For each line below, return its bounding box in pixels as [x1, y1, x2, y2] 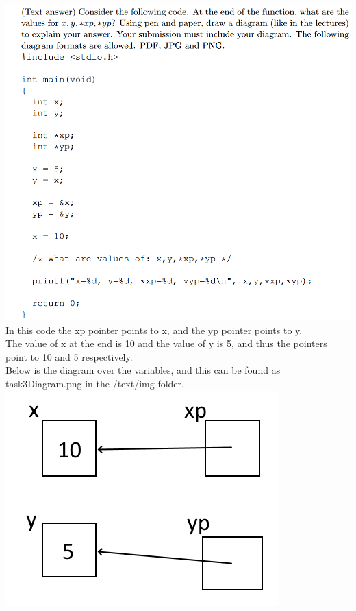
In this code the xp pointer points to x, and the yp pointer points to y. [5, 322, 303, 337]
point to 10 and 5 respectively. [5, 349, 133, 363]
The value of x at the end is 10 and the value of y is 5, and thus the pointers [5, 336, 327, 350]
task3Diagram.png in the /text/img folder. [5, 376, 184, 390]
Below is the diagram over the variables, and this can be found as [5, 363, 281, 377]
